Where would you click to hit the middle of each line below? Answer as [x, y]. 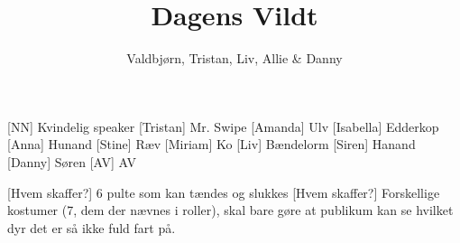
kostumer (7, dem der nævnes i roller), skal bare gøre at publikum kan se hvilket [230, 210]
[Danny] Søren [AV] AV [72, 161]
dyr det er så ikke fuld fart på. [92, 227]
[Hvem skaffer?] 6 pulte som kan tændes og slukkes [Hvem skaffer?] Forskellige [224, 192]
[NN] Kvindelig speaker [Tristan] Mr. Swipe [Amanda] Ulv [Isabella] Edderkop [223, 126]
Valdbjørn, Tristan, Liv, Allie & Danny [235, 58]
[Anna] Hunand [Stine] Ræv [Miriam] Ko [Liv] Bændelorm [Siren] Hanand [212, 144]
